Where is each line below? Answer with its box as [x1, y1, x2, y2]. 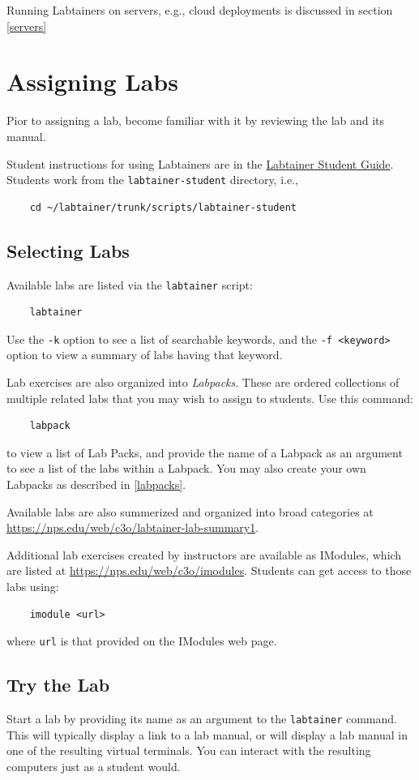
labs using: [6, 577, 59, 594]
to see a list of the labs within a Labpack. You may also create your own [6, 460, 366, 477]
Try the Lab [6, 672, 110, 697]
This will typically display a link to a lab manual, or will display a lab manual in [6, 726, 408, 743]
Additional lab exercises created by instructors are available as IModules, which [6, 546, 402, 563]
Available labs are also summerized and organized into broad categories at [6, 503, 374, 520]
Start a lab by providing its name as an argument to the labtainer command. [6, 710, 397, 727]
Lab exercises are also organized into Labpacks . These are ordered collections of [6, 374, 400, 391]
